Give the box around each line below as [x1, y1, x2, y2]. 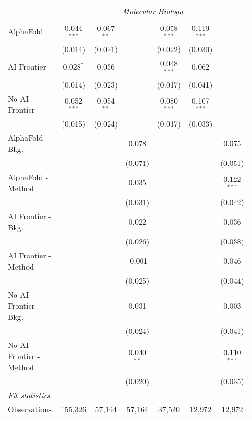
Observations [8, 403, 52, 415]
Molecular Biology [122, 5, 183, 16]
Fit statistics [8, 389, 50, 401]
